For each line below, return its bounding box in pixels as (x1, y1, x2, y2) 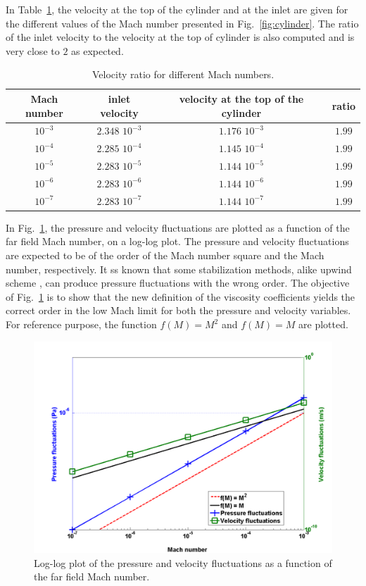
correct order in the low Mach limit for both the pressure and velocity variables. (6, 303, 351, 318)
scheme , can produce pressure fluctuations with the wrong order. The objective (6, 275, 350, 290)
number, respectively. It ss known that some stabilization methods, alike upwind (6, 261, 352, 276)
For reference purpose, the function (6, 317, 157, 332)
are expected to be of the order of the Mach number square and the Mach (6, 248, 324, 263)
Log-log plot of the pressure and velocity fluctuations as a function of (34, 555, 332, 570)
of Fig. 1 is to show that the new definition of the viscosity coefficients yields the (6, 289, 355, 304)
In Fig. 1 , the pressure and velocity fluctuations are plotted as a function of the (6, 220, 350, 235)
